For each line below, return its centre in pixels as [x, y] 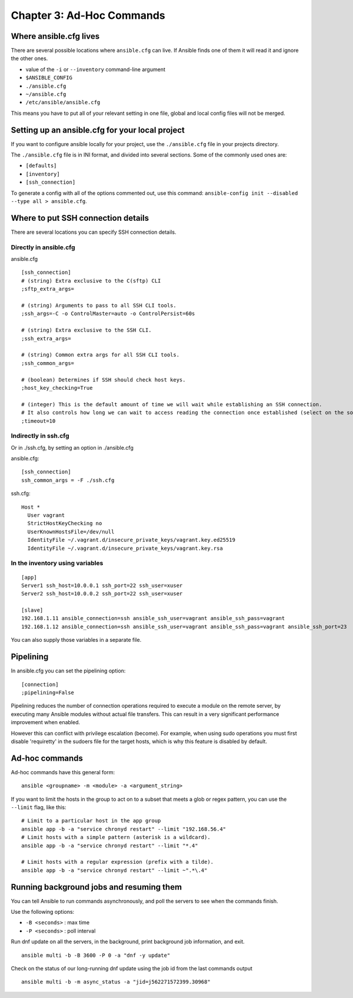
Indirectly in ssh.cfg [40, 436]
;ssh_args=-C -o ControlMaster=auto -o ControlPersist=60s [108, 314]
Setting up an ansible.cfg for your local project [98, 130]
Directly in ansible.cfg [43, 247]
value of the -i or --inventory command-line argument [96, 69]
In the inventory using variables [57, 563]
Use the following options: [43, 912]
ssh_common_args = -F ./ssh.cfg [68, 480]
